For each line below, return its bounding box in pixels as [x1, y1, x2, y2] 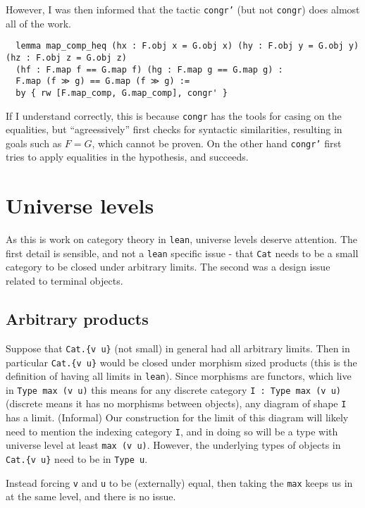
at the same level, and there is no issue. [6, 489, 176, 504]
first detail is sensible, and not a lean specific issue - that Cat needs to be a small [6, 245, 359, 260]
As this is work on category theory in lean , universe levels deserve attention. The [6, 232, 358, 247]
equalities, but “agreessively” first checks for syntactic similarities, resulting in [6, 122, 342, 137]
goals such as [6, 135, 62, 150]
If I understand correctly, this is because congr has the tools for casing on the [6, 108, 342, 123]
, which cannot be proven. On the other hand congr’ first [92, 135, 342, 150]
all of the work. [6, 16, 71, 30]
